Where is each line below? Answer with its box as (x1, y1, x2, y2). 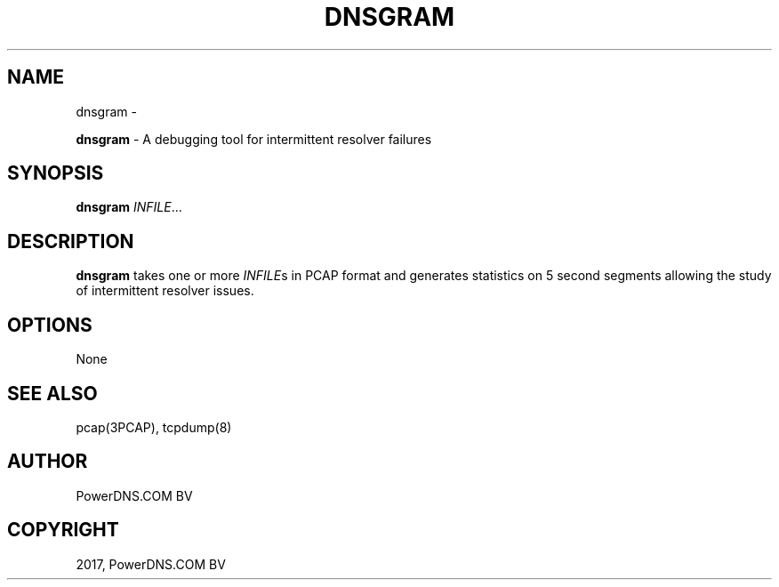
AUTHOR (7, 450, 88, 473)
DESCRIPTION (7, 229, 134, 253)
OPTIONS (7, 313, 92, 336)
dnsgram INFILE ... (76, 199, 182, 215)
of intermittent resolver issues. (76, 283, 254, 299)
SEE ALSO (7, 382, 98, 405)
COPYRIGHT (7, 519, 119, 542)
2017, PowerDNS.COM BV (76, 556, 226, 572)
